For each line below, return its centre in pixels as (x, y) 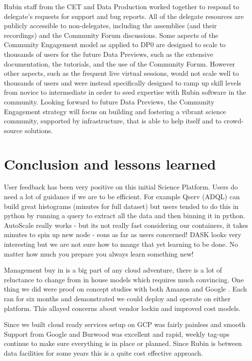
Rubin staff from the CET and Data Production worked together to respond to (122, 6)
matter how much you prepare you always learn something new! (99, 253)
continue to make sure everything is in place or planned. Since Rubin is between (123, 343)
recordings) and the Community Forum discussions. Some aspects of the (111, 35)
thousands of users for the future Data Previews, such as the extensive (109, 54)
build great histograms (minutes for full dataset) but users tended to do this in (121, 206)
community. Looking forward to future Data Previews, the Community (109, 101)
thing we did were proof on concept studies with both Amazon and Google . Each (126, 289)
